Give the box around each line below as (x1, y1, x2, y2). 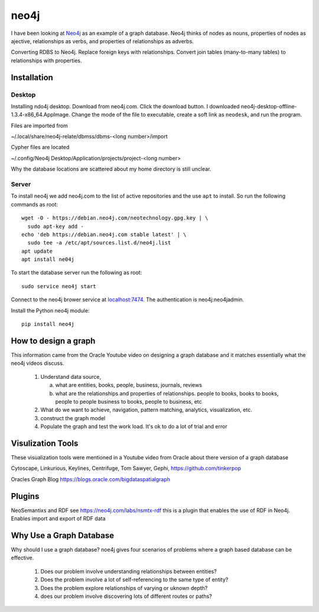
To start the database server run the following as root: (11, 269, 142, 276)
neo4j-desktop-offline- (240, 102, 297, 109)
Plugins (11, 491, 40, 501)
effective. (11, 554, 34, 562)
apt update (21, 247, 53, 255)
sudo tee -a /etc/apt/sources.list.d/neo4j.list (27, 240, 171, 246)
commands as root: (11, 201, 58, 208)
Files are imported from (11, 122, 68, 129)
